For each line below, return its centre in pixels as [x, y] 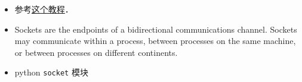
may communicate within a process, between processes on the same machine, [155, 41]
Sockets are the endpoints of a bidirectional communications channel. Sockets [156, 29]
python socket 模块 [51, 72]
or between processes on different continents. [96, 52]
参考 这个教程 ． [44, 9]
